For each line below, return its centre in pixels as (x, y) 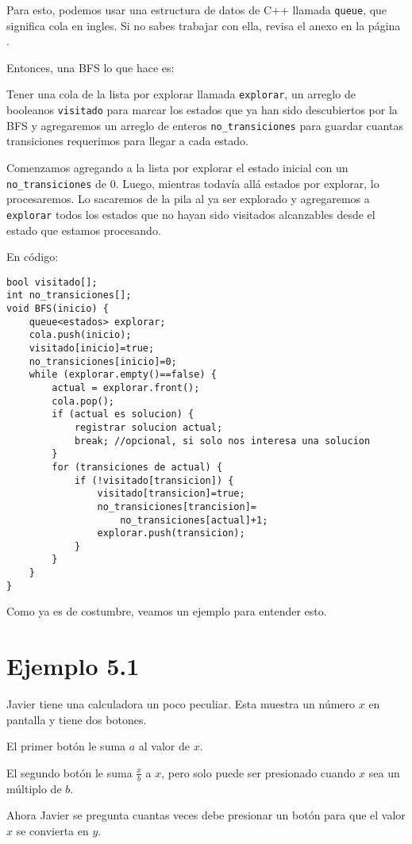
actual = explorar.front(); (126, 387)
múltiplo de (34, 788)
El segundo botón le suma (69, 772)
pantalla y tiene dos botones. (77, 719)
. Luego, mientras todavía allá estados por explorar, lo (247, 183)
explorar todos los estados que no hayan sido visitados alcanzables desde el (191, 214)
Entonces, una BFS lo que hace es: (90, 67)
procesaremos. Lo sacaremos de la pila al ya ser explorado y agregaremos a (188, 199)
